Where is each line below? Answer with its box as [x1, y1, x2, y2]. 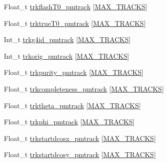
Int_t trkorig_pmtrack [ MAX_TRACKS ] [4, 50, 129, 61]
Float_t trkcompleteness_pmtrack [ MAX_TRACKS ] [4, 83, 164, 93]
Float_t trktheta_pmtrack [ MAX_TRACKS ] [4, 100, 141, 110]
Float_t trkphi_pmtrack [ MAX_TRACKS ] [4, 116, 135, 127]
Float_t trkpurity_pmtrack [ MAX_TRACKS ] [4, 67, 144, 77]
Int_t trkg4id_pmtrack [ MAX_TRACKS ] [4, 34, 131, 45]
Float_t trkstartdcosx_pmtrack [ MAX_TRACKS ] [4, 133, 156, 143]
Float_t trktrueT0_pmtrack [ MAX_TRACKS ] [4, 18, 146, 28]
